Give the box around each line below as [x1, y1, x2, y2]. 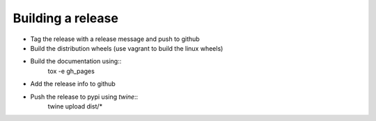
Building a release [13, 10, 118, 26]
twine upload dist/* [47, 102, 103, 111]
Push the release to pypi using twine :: [30, 92, 139, 101]
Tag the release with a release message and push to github [30, 35, 200, 43]
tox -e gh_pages [47, 67, 95, 75]
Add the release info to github [30, 80, 116, 88]
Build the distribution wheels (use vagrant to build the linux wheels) [30, 44, 224, 52]
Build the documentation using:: [30, 57, 122, 65]
